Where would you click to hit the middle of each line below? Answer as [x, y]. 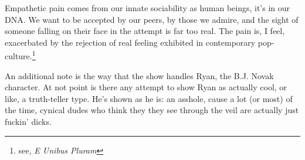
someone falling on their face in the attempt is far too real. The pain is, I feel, [145, 31]
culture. [18, 56]
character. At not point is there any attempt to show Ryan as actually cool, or [146, 87]
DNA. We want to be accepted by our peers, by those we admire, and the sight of [152, 19]
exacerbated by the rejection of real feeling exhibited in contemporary [130, 42]
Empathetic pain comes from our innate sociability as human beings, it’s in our [148, 8]
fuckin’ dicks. [28, 121]
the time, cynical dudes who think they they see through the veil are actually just [152, 110]
